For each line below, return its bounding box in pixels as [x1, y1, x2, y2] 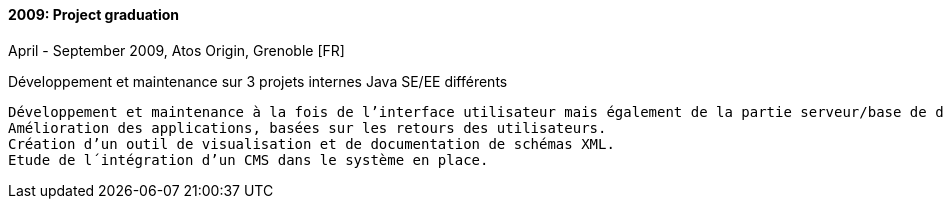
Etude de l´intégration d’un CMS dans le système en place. [8, 151, 489, 168]
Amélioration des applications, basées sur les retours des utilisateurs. [8, 119, 607, 136]
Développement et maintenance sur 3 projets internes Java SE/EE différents [8, 72, 508, 90]
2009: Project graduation [8, 6, 179, 23]
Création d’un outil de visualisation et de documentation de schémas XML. [8, 135, 615, 152]
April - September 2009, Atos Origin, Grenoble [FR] [8, 41, 345, 59]
